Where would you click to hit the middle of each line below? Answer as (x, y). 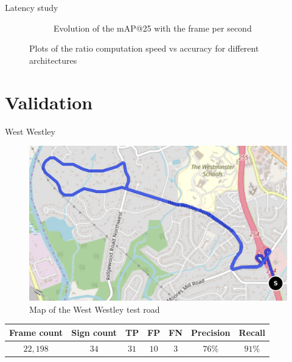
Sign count (94, 332)
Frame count (36, 332)
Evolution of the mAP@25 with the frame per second (153, 28)
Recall (252, 332)
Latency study (32, 7)
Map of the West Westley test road (95, 309)
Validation (49, 102)
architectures (53, 60)
